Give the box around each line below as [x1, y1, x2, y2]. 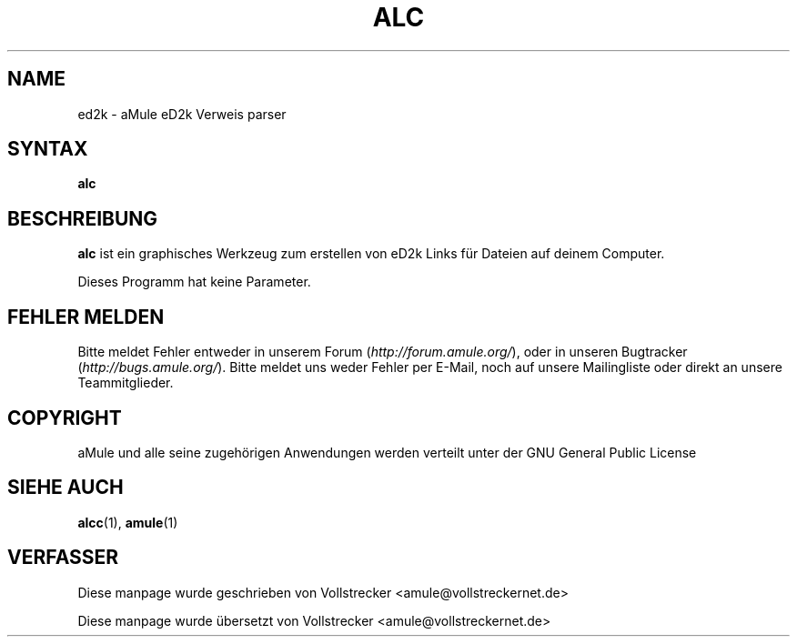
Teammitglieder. [77, 375, 174, 391]
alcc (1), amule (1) [77, 514, 178, 530]
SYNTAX [7, 137, 88, 161]
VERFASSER [7, 546, 119, 569]
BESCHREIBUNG [7, 206, 158, 230]
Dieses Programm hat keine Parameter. [77, 274, 311, 290]
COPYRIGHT [7, 406, 122, 429]
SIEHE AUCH [7, 476, 124, 499]
